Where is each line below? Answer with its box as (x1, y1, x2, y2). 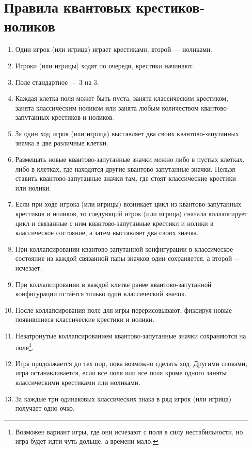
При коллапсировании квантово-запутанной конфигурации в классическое (15, 243, 233, 254)
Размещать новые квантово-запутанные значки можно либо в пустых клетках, (15, 154, 245, 164)
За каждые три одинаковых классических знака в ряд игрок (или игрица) (15, 393, 232, 403)
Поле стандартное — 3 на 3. (15, 77, 99, 87)
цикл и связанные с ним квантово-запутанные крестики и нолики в (15, 218, 214, 228)
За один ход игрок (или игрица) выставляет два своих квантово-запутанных (15, 128, 239, 138)
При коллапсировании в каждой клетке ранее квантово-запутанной (15, 279, 212, 289)
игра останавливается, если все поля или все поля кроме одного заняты (15, 368, 227, 378)
